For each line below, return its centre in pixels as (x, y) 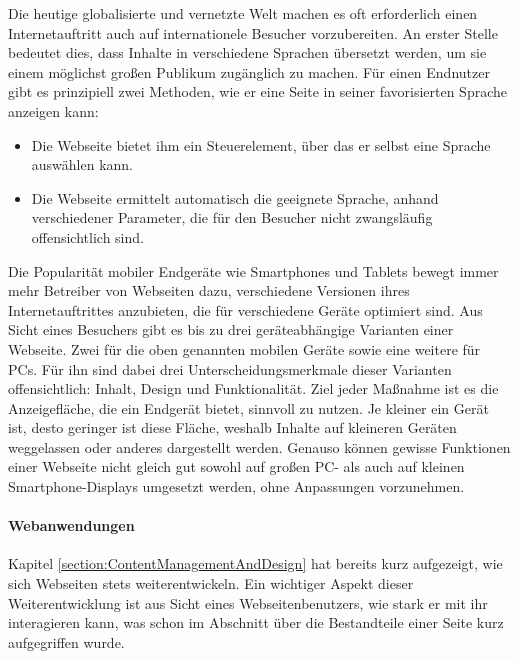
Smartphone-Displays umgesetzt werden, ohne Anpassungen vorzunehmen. (236, 486)
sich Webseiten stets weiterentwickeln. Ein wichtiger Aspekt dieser (211, 583)
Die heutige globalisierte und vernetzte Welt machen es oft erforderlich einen (243, 13)
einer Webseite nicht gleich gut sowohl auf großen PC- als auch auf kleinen (236, 466)
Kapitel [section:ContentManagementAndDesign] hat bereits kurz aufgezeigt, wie (255, 563)
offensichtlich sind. (87, 236)
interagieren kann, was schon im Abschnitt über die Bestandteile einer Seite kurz (256, 622)
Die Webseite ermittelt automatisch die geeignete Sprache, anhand (235, 197)
